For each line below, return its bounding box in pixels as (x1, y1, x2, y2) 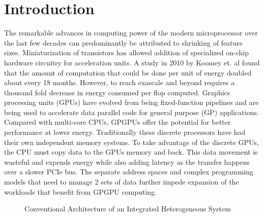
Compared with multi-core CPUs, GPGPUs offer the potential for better (4, 117, 231, 127)
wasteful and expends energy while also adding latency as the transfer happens (4, 156, 250, 167)
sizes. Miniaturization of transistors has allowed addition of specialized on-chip (4, 47, 249, 58)
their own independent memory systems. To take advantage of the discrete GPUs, (4, 136, 259, 147)
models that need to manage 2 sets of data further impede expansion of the (4, 176, 239, 187)
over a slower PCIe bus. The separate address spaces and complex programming (4, 166, 253, 177)
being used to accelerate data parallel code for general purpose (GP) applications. (4, 106, 259, 117)
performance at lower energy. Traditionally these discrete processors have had (4, 127, 246, 137)
